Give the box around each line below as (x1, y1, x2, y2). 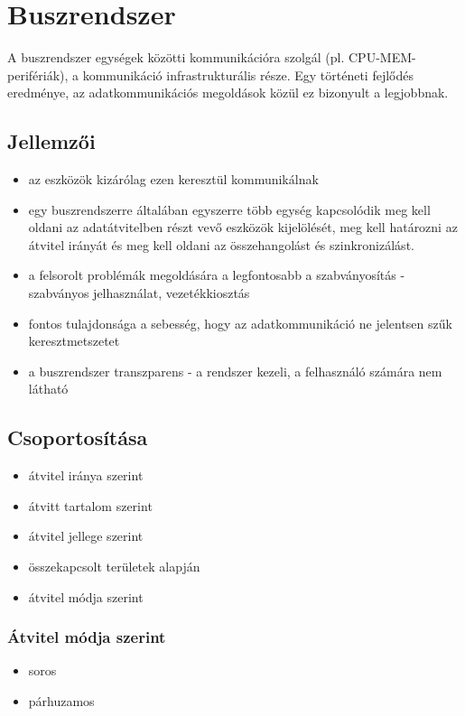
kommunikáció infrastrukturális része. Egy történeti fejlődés (82, 65, 414, 84)
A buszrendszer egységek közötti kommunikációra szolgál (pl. (7, 48, 345, 67)
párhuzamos (28, 692, 95, 711)
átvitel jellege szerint (28, 526, 144, 545)
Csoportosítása (7, 423, 148, 451)
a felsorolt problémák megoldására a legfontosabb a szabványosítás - (28, 265, 405, 284)
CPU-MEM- (348, 48, 416, 67)
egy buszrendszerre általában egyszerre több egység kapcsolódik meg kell (28, 200, 431, 219)
